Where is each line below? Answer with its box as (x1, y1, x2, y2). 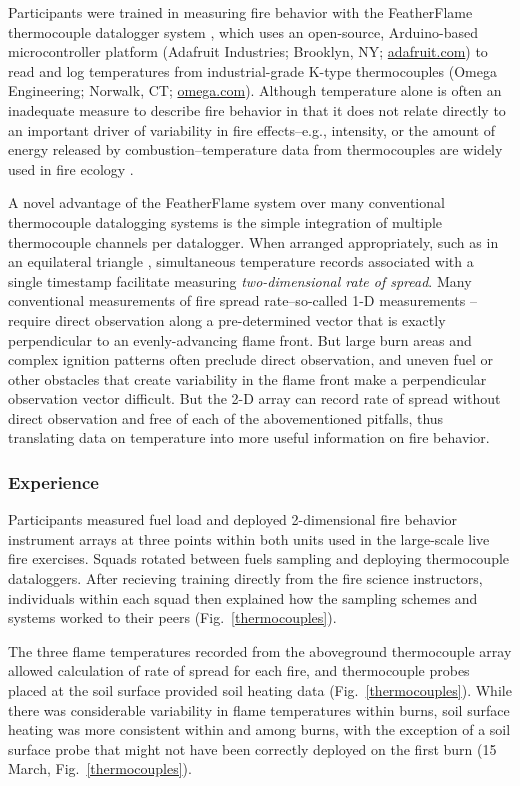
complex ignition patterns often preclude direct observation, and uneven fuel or (8, 349, 493, 370)
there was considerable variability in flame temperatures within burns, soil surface (8, 699, 510, 720)
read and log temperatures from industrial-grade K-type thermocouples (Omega (8, 60, 497, 81)
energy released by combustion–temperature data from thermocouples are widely (8, 139, 503, 160)
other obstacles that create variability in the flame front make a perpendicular (8, 368, 487, 389)
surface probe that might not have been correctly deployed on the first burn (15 (8, 738, 497, 759)
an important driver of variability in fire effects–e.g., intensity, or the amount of (8, 119, 495, 140)
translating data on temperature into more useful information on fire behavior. (8, 427, 490, 448)
